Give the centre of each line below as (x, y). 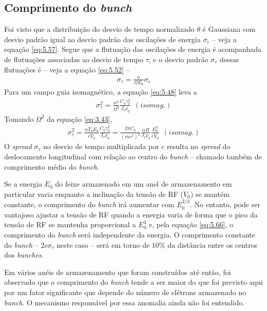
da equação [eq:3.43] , (79, 118)
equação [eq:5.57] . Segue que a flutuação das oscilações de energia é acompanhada (133, 49)
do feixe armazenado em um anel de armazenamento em (144, 184)
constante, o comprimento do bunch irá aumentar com (89, 204)
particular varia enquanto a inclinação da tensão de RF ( (94, 194)
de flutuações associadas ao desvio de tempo (74, 59)
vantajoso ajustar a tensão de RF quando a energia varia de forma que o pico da (131, 214)
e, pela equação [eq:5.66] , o (191, 224)
